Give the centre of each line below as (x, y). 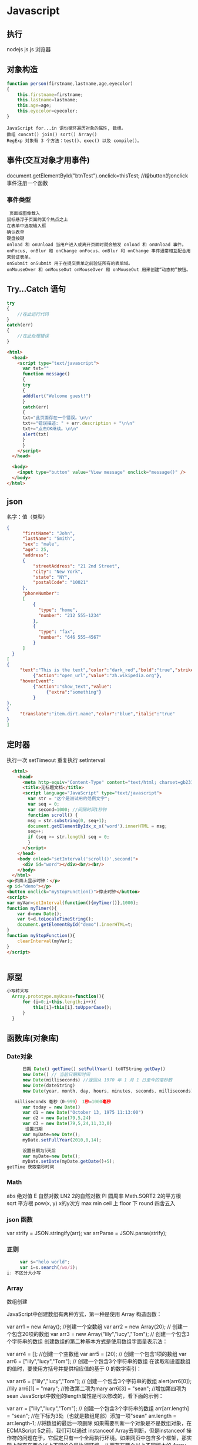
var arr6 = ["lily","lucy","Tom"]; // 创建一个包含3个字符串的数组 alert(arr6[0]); (99, 1381)
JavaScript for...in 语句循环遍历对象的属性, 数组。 (66, 128)
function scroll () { (53, 815)
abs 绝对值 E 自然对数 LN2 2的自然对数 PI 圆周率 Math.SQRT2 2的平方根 (94, 1196)
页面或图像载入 (25, 213)
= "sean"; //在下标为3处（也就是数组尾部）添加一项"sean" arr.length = (92, 1416)
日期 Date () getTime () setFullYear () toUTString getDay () (94, 1069)
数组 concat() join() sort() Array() (52, 134)
